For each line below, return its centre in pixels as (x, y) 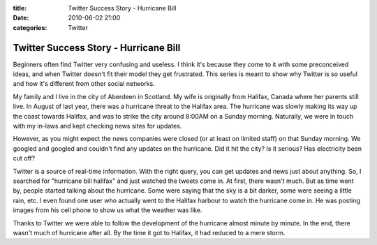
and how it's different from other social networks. (84, 84)
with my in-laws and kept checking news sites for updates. (97, 126)
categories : (30, 27)
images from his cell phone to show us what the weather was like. (108, 210)
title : (20, 8)
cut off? (24, 158)
